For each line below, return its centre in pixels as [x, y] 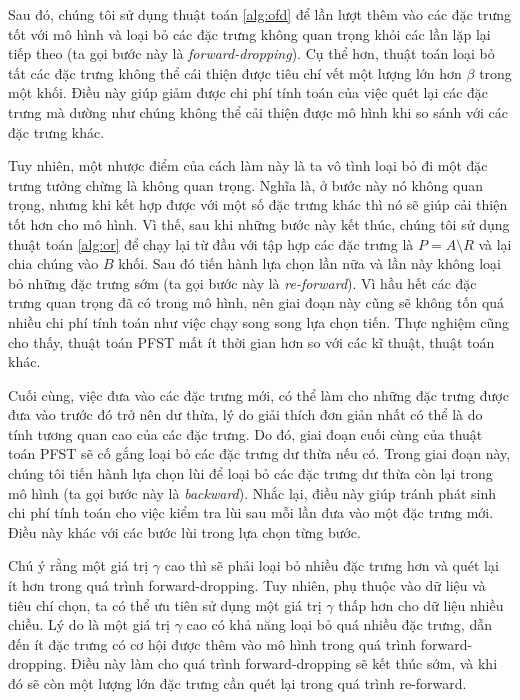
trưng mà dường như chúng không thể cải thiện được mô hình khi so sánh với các [258, 111]
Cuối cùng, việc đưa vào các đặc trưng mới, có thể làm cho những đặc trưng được [258, 394]
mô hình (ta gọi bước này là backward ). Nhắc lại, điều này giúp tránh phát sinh [252, 492]
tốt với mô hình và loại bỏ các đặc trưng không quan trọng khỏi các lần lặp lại [249, 33]
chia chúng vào [53, 263]
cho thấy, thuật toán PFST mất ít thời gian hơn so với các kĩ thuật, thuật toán [251, 341]
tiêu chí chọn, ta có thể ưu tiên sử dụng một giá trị [165, 604]
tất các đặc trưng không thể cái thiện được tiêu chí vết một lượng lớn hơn [235, 72]
